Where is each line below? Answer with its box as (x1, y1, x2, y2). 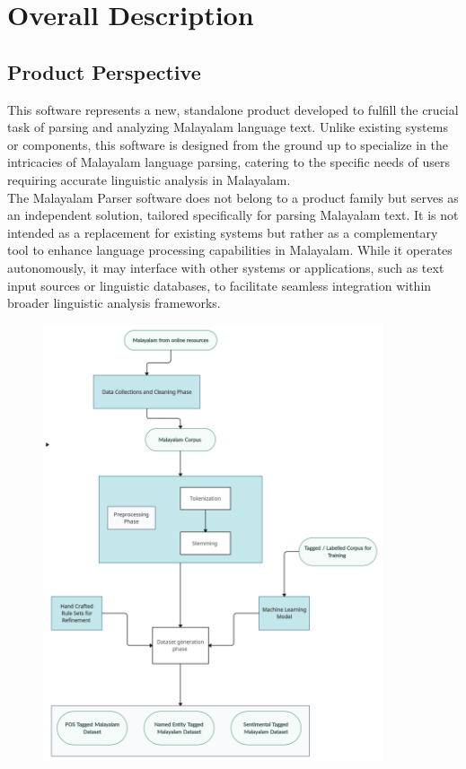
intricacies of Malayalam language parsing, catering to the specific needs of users (7, 153, 450, 171)
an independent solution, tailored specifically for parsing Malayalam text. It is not (7, 205, 459, 224)
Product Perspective (7, 57, 201, 85)
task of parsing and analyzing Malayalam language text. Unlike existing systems (7, 118, 448, 136)
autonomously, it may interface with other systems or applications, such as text (7, 258, 444, 276)
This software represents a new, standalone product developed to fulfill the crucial (7, 100, 459, 118)
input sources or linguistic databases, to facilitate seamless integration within (7, 275, 432, 294)
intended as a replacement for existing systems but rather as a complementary (7, 223, 438, 241)
